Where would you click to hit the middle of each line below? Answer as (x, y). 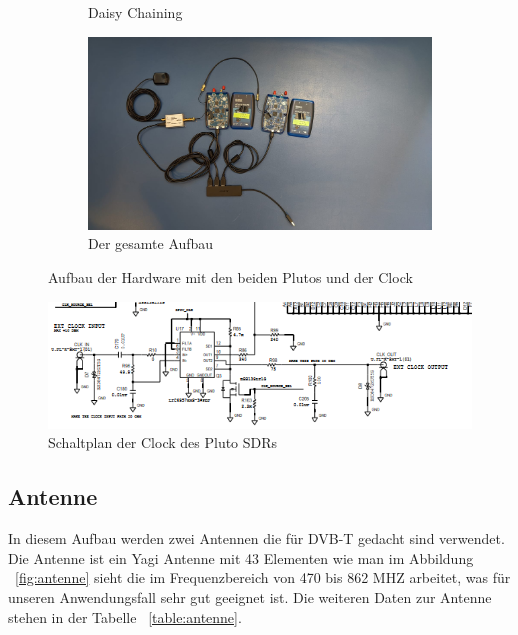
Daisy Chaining (135, 12)
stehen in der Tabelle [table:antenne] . (125, 616)
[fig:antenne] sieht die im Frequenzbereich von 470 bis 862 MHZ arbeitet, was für (263, 577)
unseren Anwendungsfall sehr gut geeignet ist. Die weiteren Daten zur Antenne (250, 597)
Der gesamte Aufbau (151, 243)
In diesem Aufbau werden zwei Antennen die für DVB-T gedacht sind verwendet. (256, 538)
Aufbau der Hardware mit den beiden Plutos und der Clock (230, 276)
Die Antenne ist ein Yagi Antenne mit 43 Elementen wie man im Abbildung (241, 557)
